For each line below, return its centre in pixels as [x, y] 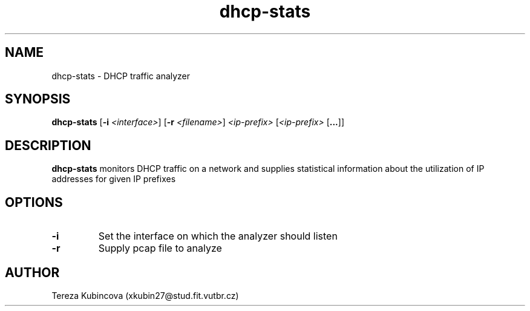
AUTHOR [32, 272]
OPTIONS [34, 202]
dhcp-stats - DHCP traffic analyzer [121, 76]
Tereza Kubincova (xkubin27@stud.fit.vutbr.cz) [145, 295]
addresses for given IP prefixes [114, 179]
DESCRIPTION [48, 145]
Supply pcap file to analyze [160, 248]
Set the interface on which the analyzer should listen [218, 236]
